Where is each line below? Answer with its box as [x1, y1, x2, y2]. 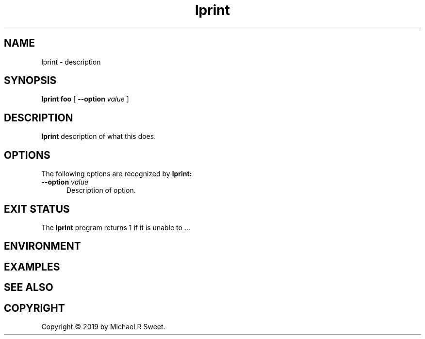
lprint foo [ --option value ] [41, 95, 129, 103]
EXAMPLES [4, 260, 60, 273]
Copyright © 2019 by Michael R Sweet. [41, 322, 165, 331]
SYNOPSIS [4, 74, 57, 87]
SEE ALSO [4, 281, 53, 294]
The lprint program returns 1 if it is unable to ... [41, 223, 190, 232]
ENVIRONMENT [4, 240, 81, 253]
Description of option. [66, 186, 136, 195]
